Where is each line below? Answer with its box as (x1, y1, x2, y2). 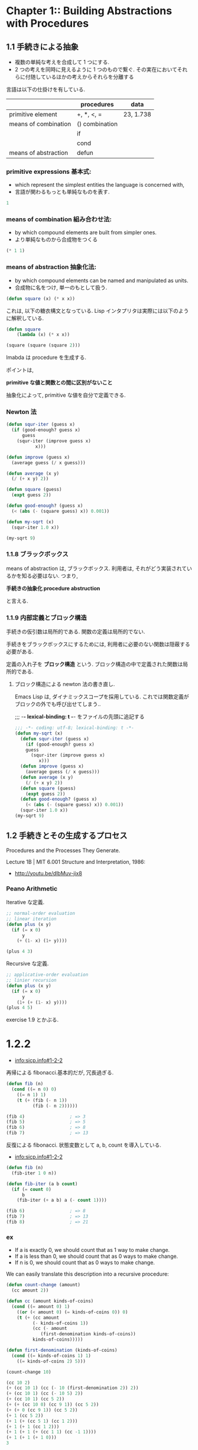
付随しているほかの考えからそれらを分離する (25, 73, 134, 80)
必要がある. (6, 648, 34, 655)
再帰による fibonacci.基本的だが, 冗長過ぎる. (6, 1069, 114, 1076)
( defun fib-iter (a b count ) (6, 1181, 78, 1187)
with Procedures (6, 17, 89, 30)
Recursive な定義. (6, 960, 49, 967)
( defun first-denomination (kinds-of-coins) (6, 1347, 118, 1353)
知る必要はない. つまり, (21, 572, 79, 579)
